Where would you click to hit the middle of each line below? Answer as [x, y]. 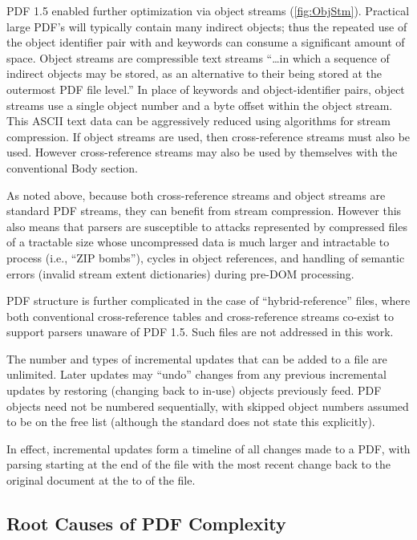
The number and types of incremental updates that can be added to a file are [197, 358]
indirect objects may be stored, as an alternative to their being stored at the [194, 73]
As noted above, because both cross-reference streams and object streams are [196, 195]
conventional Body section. [72, 167]
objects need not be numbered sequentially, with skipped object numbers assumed [208, 406]
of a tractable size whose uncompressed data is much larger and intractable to [198, 242]
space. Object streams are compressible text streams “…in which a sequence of [198, 57]
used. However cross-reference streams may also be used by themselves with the [202, 152]
